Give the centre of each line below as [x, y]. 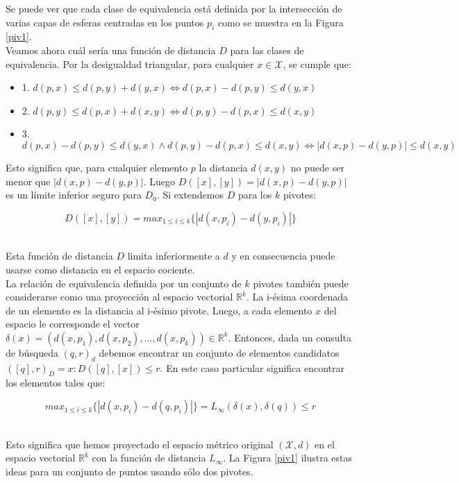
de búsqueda [32, 352]
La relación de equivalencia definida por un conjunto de [124, 283]
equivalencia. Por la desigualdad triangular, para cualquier [130, 63]
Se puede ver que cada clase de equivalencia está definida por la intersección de [174, 8]
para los [255, 195]
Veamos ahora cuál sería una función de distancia [111, 50]
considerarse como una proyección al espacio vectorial [119, 297]
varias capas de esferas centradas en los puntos [105, 22]
